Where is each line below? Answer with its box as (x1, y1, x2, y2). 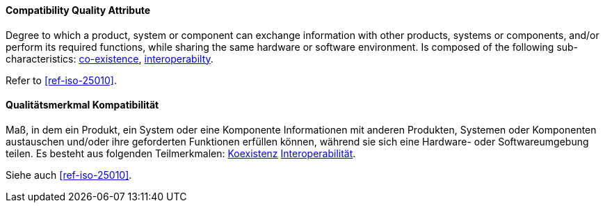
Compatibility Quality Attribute (6, 4, 151, 16)
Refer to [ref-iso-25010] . (6, 74, 117, 86)
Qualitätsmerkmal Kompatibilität (6, 99, 159, 111)
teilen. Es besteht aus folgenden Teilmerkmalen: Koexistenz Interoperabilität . (6, 147, 356, 159)
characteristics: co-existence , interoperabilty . (6, 52, 213, 65)
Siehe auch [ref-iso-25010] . (6, 168, 132, 181)
